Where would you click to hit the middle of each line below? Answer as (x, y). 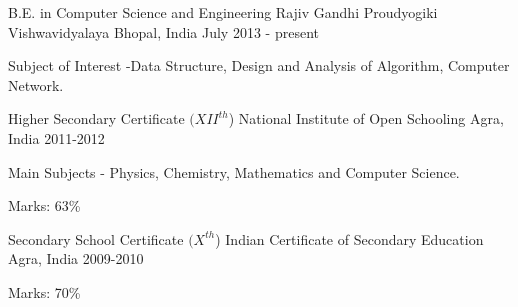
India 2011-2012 (56, 137)
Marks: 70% (44, 291)
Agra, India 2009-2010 (76, 258)
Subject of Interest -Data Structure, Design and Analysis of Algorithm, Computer (259, 65)
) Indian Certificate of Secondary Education (349, 238)
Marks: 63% (44, 205)
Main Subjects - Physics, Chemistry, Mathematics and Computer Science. (234, 171)
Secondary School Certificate (96, 238)
